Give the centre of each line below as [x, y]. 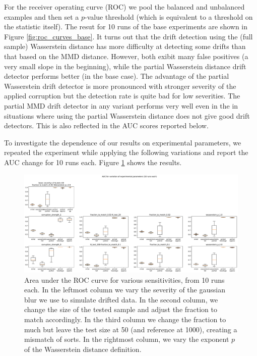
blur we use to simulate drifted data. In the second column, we [121, 299]
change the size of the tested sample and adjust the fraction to [121, 309]
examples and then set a [42, 16]
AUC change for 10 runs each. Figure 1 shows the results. [93, 162]
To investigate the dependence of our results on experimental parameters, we [123, 142]
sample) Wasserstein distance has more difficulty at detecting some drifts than [125, 46]
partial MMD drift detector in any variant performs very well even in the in [121, 105]
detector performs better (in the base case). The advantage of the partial [117, 76]
